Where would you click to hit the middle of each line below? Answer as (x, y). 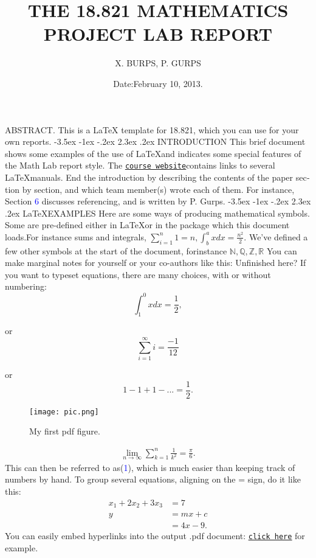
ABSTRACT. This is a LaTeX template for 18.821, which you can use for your (152, 129)
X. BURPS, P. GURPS (158, 63)
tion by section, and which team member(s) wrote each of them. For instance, (150, 189)
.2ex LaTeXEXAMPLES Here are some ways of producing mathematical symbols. (157, 213)
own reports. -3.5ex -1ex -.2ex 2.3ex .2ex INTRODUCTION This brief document (155, 141)
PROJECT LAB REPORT (158, 34)
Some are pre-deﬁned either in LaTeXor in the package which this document (147, 225)
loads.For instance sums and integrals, (76, 236)
